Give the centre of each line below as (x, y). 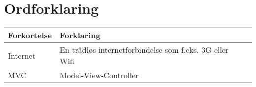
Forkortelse (30, 35)
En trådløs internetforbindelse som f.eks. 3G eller (144, 50)
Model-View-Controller (99, 75)
